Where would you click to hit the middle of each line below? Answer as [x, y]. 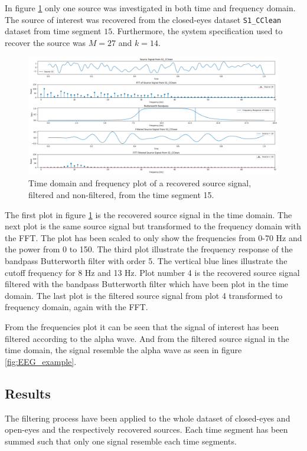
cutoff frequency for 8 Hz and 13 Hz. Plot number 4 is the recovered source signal [152, 272]
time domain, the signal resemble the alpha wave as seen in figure [123, 350]
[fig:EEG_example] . [41, 361]
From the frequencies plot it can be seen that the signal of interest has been [142, 326]
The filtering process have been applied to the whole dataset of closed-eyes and [148, 418]
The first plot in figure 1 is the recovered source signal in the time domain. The [148, 214]
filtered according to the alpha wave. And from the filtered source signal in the [147, 338]
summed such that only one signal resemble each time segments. [121, 441]
